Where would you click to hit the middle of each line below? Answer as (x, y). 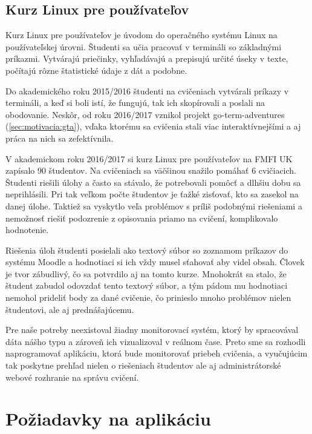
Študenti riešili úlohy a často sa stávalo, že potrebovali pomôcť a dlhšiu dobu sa (153, 182)
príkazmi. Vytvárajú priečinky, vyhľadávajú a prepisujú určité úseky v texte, (147, 58)
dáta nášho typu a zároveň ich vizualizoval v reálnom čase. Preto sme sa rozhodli (156, 341)
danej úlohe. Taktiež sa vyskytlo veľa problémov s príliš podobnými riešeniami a (154, 205)
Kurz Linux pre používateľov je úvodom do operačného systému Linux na (141, 35)
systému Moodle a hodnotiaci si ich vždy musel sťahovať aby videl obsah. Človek (155, 262)
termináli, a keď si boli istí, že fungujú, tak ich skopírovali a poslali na (135, 103)
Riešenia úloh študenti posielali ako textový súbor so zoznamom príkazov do (147, 250)
